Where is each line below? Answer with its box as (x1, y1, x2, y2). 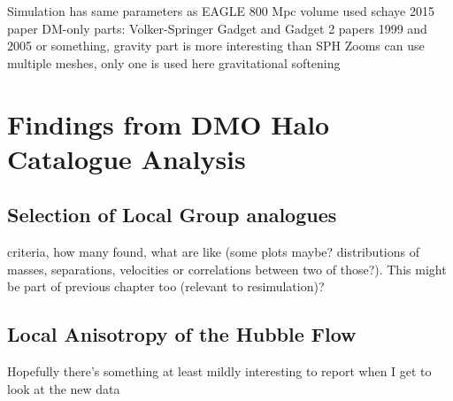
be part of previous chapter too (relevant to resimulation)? (7, 277, 325, 296)
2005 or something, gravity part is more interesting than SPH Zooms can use (7, 36, 425, 55)
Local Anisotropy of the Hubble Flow (7, 320, 357, 348)
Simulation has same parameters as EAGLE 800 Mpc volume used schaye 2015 (7, 2, 434, 19)
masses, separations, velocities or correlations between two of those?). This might (7, 259, 447, 278)
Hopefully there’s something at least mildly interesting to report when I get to (7, 362, 432, 381)
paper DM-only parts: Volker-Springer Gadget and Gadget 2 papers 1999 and (7, 19, 427, 37)
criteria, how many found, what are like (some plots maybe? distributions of (7, 243, 419, 261)
